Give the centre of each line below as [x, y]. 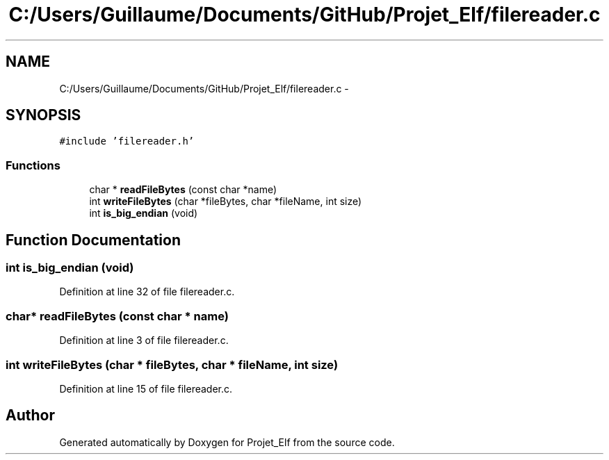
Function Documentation [93, 240]
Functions [33, 165]
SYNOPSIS [43, 115]
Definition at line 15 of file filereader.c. [146, 388]
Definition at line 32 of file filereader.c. [147, 292]
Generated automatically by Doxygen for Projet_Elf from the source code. [227, 442]
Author [30, 416]
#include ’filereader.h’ [127, 141]
